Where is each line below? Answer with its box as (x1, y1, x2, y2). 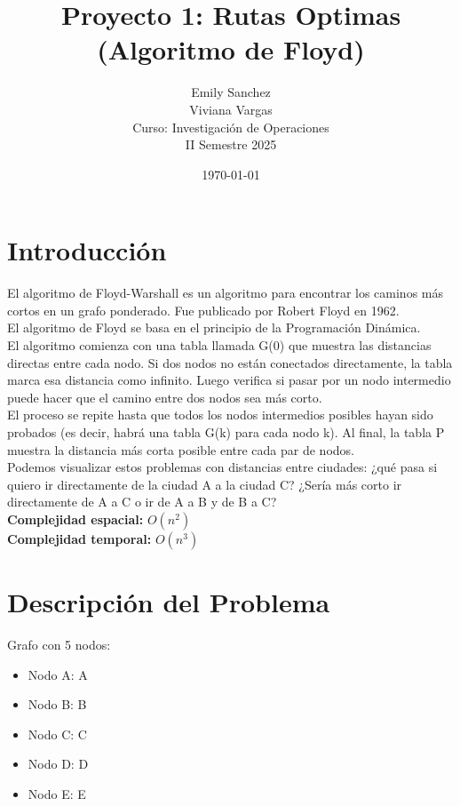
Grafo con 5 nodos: (7, 635, 111, 654)
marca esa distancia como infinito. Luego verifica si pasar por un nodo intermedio (7, 371, 451, 389)
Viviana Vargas (189, 100, 273, 118)
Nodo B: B (28, 695, 87, 714)
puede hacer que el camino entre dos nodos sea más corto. (7, 387, 322, 406)
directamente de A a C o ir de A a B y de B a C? (7, 492, 277, 511)
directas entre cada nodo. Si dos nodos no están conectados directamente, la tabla (7, 353, 453, 371)
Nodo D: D (28, 754, 89, 773)
